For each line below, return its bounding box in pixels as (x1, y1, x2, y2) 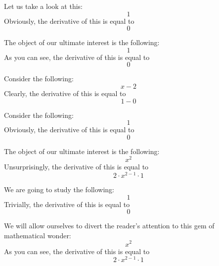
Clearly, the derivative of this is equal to (4, 88, 126, 98)
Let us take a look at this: (4, 1, 83, 11)
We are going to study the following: (4, 184, 114, 195)
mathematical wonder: (4, 230, 71, 240)
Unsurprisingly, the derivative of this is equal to (4, 161, 149, 172)
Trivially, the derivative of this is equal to (4, 199, 130, 209)
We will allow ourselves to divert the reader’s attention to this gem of (4, 220, 215, 231)
